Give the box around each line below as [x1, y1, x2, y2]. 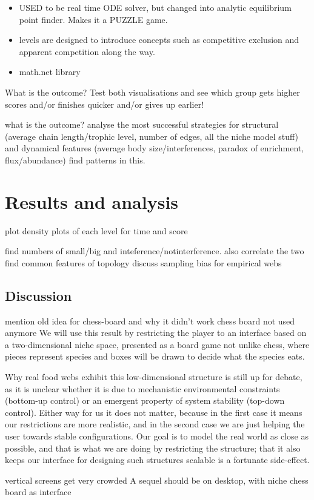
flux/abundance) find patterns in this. [5, 153, 145, 166]
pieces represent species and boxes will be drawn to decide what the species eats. [5, 350, 305, 363]
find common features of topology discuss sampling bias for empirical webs [5, 256, 282, 269]
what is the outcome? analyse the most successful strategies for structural [5, 118, 279, 131]
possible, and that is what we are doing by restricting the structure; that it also [5, 441, 301, 454]
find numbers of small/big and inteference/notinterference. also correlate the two [5, 245, 304, 257]
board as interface [5, 485, 72, 498]
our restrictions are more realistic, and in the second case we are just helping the [5, 418, 305, 430]
